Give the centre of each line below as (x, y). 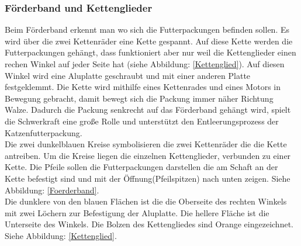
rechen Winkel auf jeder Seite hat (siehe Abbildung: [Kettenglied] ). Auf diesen (145, 64)
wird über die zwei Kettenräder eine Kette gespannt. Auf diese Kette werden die (149, 41)
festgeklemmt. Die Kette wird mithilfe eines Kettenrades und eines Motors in (143, 87)
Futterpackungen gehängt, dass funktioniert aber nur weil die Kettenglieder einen (150, 52)
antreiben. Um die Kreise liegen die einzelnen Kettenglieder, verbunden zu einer (148, 155)
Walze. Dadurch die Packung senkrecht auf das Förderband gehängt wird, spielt (148, 110)
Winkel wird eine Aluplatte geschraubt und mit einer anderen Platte (128, 75)
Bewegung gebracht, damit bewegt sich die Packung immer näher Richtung (139, 98)
